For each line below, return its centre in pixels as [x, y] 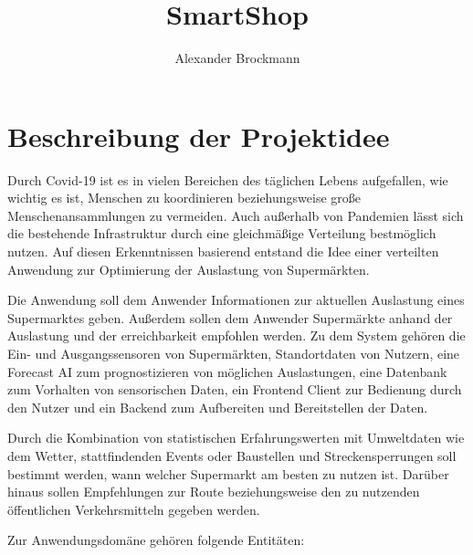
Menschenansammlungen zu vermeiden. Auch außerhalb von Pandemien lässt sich [236, 215]
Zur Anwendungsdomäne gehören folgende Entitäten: [156, 540]
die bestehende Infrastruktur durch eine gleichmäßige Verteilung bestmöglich [222, 233]
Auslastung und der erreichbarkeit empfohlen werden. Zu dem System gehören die [236, 335]
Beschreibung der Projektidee [199, 136]
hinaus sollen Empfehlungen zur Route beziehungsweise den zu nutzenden [214, 492]
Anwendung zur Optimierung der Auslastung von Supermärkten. [189, 269]
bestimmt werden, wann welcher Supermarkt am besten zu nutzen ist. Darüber [228, 473]
